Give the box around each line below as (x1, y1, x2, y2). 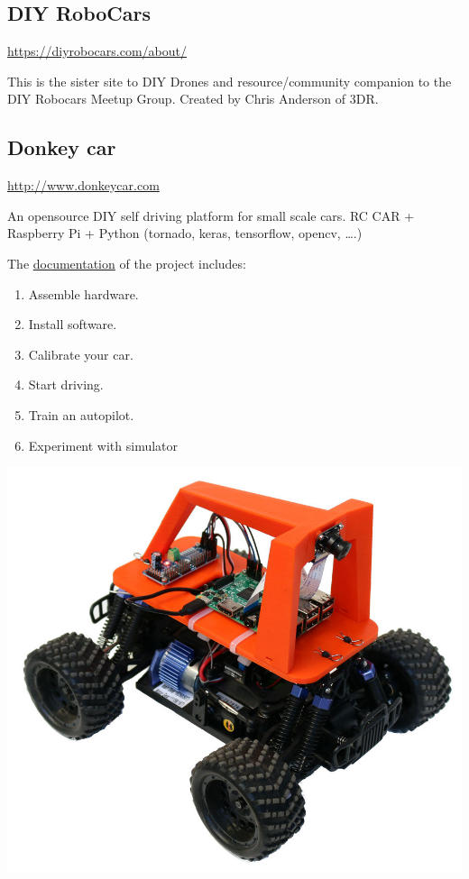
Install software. (28, 315, 117, 334)
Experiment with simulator (28, 435, 179, 454)
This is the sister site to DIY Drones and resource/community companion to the (7, 71, 452, 90)
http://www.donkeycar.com (7, 176, 160, 195)
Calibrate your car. (28, 344, 133, 363)
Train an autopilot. (28, 405, 134, 424)
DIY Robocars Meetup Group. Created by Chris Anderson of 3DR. (7, 89, 379, 108)
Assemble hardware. (28, 284, 139, 303)
